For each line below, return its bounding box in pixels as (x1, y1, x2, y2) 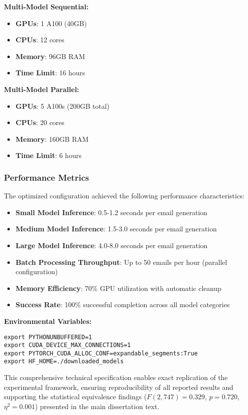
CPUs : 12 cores (15, 34, 64, 45)
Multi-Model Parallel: (4, 84, 79, 94)
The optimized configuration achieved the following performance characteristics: (4, 191, 245, 201)
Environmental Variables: (4, 316, 92, 326)
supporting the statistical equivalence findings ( (4, 391, 147, 402)
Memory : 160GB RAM (15, 133, 89, 144)
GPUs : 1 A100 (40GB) (15, 18, 87, 28)
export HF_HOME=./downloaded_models (4, 358, 124, 365)
